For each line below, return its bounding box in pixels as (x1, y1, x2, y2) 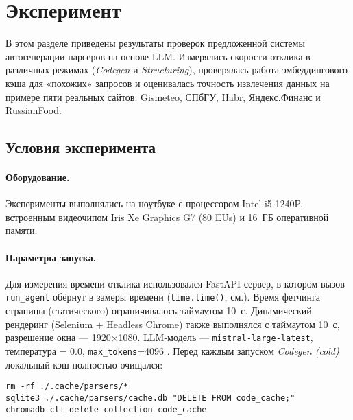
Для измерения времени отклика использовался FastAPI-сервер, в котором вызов (5, 276, 345, 290)
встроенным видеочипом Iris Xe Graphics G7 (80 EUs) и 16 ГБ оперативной (5, 209, 329, 224)
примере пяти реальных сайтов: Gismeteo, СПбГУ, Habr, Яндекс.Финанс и (5, 89, 321, 104)
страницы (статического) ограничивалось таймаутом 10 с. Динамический (5, 303, 312, 318)
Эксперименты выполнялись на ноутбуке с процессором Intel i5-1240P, (5, 196, 303, 211)
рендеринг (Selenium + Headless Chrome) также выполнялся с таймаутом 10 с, (5, 316, 340, 331)
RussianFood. (5, 103, 62, 117)
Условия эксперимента (5, 137, 156, 158)
